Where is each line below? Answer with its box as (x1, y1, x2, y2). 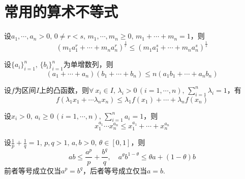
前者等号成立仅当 (4, 165, 61, 175)
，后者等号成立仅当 (82, 165, 147, 175)
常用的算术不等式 (4, 1, 118, 22)
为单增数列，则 (63, 59, 113, 69)
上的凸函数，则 (39, 84, 89, 95)
